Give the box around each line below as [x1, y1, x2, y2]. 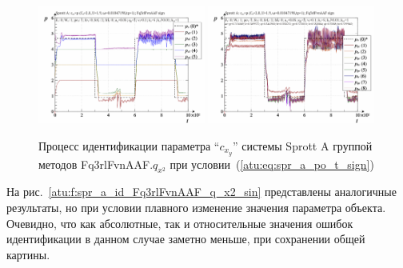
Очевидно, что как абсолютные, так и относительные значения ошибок [6, 214, 353, 231]
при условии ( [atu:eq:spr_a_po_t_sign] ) [170, 155, 374, 172]
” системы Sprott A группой [232, 137, 373, 154]
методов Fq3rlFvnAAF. [38, 155, 154, 172]
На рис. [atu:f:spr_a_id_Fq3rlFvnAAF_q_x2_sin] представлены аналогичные [6, 183, 397, 200]
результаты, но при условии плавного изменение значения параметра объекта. [6, 198, 386, 215]
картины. [6, 246, 50, 262]
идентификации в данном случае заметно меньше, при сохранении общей [6, 230, 365, 247]
